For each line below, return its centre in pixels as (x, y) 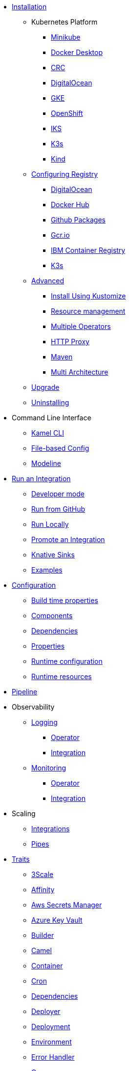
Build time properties (65, 600)
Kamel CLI (48, 433)
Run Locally (50, 524)
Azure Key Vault (57, 920)
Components (52, 616)
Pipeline (25, 692)
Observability (33, 707)
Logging (44, 722)
